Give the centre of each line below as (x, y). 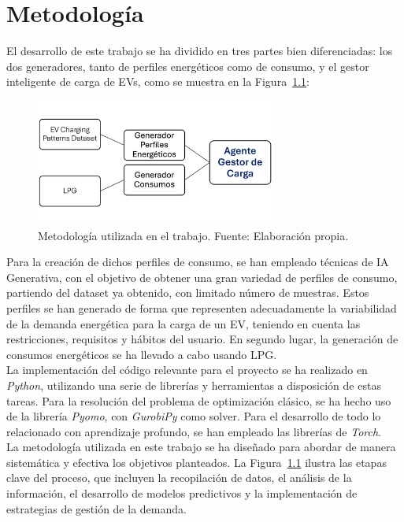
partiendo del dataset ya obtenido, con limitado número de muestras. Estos (188, 292)
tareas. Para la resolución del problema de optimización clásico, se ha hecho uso (199, 400)
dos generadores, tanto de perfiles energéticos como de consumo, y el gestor (188, 66)
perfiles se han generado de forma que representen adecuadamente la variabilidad (202, 307)
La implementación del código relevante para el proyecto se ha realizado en (187, 370)
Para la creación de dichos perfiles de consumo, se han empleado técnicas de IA (198, 262)
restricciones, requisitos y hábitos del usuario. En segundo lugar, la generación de (202, 339)
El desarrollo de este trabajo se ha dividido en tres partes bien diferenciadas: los (200, 51)
